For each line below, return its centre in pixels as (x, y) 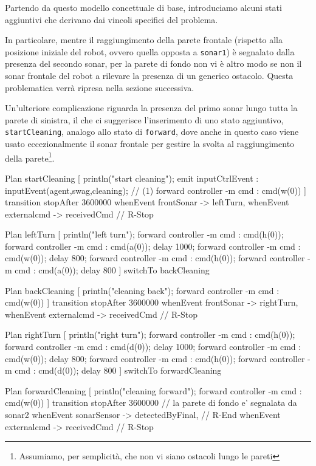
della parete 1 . (30, 157)
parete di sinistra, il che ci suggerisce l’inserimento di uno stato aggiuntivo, (144, 119)
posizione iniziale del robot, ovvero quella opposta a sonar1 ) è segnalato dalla (150, 51)
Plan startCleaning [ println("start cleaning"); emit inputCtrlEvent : (132, 178)
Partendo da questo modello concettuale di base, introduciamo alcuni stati (143, 7)
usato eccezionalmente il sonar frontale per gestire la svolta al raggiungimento (150, 144)
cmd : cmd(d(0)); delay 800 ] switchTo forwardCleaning (118, 370)
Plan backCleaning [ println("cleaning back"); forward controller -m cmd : (142, 290)
